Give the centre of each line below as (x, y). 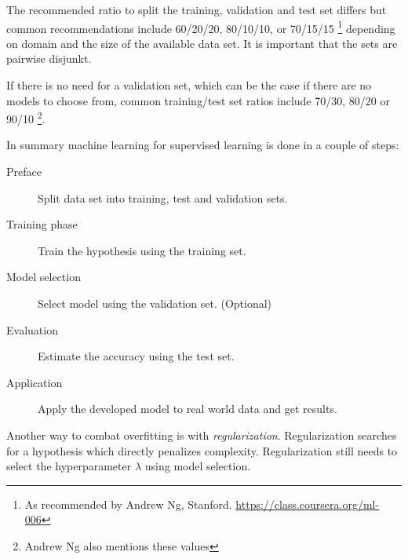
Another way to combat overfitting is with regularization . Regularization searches (202, 435)
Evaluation (32, 329)
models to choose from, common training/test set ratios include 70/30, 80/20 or (198, 100)
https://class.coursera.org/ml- (308, 504)
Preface (24, 172)
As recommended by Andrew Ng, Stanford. (128, 504)
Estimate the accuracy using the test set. (136, 356)
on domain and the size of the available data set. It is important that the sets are (202, 43)
